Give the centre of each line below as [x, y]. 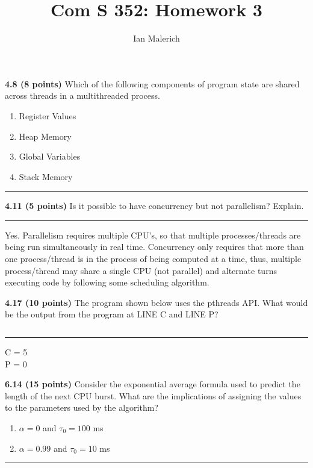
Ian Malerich [156, 38]
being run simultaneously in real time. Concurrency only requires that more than [154, 247]
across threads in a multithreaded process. [82, 95]
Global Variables [50, 156]
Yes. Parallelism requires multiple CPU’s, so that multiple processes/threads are [153, 235]
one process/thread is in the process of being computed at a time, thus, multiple [153, 259]
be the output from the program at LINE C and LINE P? [112, 314]
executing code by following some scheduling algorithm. [107, 282]
